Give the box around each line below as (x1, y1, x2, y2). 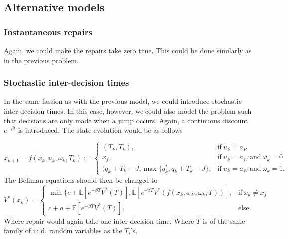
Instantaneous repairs (4, 25, 92, 38)
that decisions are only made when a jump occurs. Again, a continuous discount (4, 115, 248, 125)
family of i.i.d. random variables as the (4, 225, 122, 236)
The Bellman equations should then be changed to (4, 174, 158, 185)
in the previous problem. (4, 55, 79, 65)
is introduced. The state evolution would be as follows (18, 125, 183, 135)
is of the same (202, 215, 245, 226)
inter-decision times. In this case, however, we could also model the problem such (4, 106, 252, 116)
